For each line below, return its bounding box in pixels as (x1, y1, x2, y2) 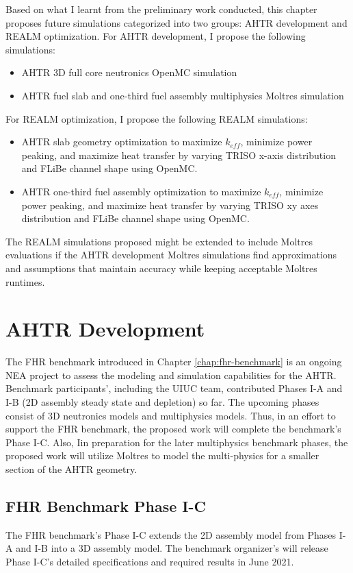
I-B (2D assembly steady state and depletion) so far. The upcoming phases (5, 395, 319, 409)
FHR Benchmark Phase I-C (5, 495, 206, 516)
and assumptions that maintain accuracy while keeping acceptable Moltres (5, 260, 317, 275)
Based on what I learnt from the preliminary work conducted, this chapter (5, 2, 317, 16)
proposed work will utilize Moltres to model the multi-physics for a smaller (5, 448, 319, 463)
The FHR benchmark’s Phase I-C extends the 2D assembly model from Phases (5, 527, 336, 541)
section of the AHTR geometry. (5, 461, 138, 476)
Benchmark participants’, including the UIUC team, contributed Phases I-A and (5, 381, 343, 395)
